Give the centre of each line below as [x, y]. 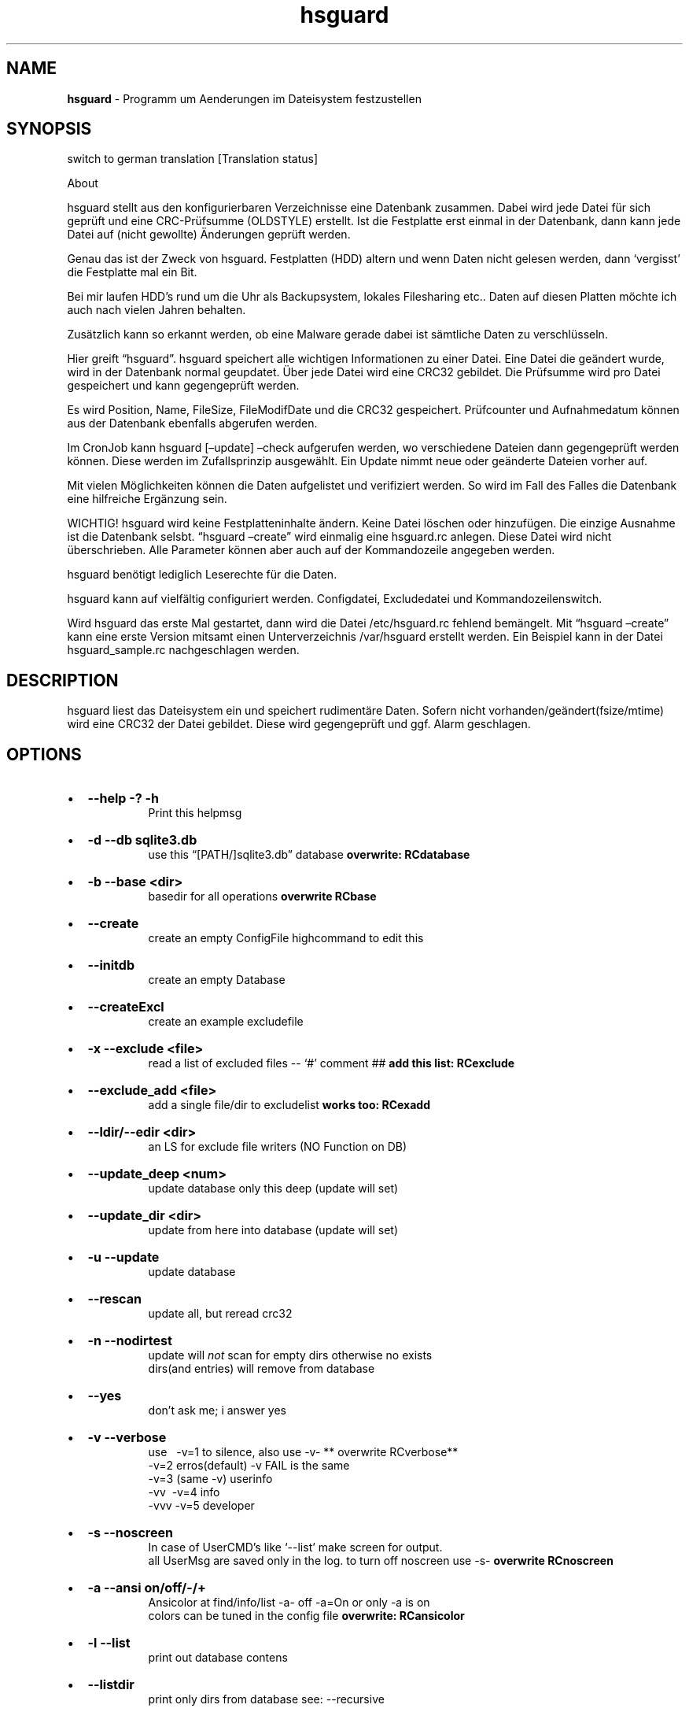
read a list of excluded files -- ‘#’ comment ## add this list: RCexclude [332, 1063]
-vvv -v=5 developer [201, 1506]
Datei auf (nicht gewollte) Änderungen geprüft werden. [209, 235]
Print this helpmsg [195, 813]
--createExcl [126, 1007]
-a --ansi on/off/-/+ [147, 1588]
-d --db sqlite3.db [142, 840]
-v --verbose [127, 1438]
